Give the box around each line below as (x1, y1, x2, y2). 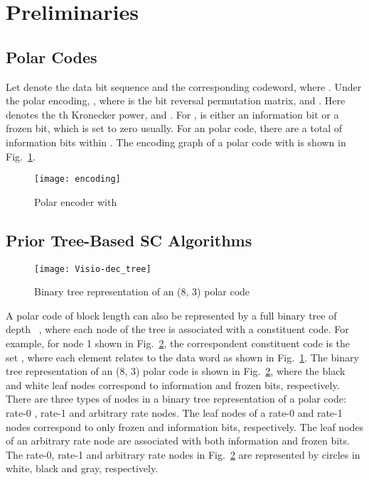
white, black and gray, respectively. (6, 461, 159, 476)
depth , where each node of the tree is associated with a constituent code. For (6, 322, 349, 337)
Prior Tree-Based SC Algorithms (6, 229, 252, 251)
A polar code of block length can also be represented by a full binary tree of (6, 307, 337, 322)
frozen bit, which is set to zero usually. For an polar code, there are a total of (6, 121, 343, 136)
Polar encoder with (34, 194, 117, 209)
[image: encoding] (34, 174, 121, 185)
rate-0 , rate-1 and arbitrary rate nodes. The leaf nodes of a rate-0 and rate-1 (6, 405, 343, 420)
